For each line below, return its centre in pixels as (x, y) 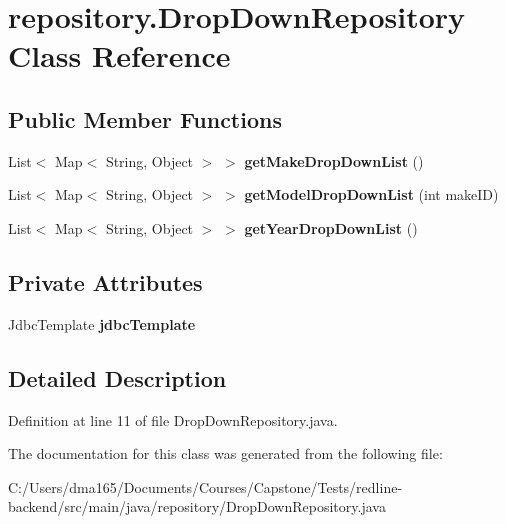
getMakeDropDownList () (334, 160)
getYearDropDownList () (331, 227)
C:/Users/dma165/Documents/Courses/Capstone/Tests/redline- (205, 486)
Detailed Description (117, 377)
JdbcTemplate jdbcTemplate (102, 323)
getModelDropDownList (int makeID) (371, 194)
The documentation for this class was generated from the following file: (225, 453)
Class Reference (119, 55)
